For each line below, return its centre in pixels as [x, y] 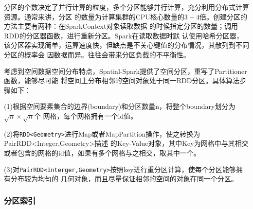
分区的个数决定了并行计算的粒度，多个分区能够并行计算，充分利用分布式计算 [126, 7]
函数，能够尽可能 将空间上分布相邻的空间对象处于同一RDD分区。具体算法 [122, 80]
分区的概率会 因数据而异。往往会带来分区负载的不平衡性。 [97, 54]
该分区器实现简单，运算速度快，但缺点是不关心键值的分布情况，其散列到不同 [126, 45]
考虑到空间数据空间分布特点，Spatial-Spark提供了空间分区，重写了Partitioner [126, 71]
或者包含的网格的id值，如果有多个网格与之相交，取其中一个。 [102, 152]
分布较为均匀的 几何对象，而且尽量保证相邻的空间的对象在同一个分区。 [124, 179]
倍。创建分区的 [223, 16]
